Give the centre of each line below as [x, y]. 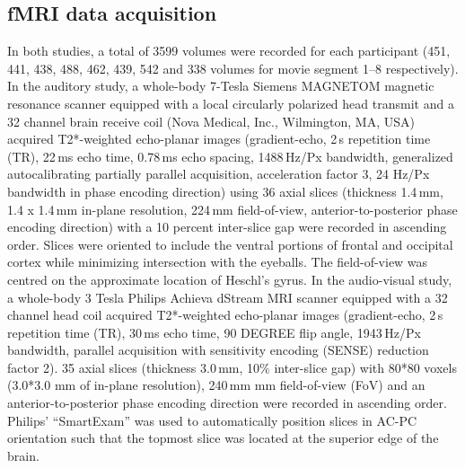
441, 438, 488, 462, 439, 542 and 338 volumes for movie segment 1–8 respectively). [233, 68]
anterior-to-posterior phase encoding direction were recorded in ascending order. [227, 403]
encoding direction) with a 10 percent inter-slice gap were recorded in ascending [227, 227]
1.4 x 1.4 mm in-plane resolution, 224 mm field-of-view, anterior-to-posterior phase [232, 209]
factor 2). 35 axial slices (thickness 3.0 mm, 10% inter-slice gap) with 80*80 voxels [232, 367]
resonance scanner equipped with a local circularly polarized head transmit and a [231, 103]
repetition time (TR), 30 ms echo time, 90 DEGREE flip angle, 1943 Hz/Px [214, 332]
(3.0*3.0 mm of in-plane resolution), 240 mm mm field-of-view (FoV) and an [216, 385]
